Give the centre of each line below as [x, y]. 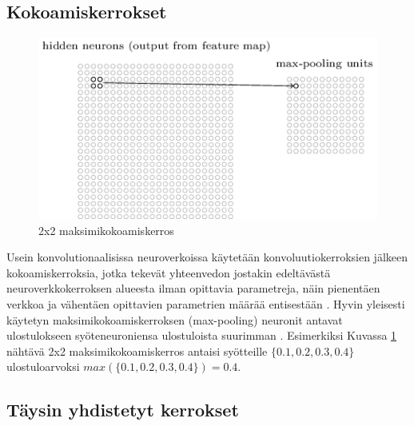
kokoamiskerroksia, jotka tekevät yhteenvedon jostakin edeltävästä [169, 272]
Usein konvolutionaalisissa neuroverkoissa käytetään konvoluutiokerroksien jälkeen [207, 257]
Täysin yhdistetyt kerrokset [123, 410]
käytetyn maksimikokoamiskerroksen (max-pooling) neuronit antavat [175, 319]
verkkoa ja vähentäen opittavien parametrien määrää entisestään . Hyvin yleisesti [206, 304]
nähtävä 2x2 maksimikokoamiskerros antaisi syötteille [137, 350]
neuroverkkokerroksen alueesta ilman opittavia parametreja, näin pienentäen [193, 288]
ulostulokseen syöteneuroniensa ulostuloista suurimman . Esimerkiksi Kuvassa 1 [202, 335]
